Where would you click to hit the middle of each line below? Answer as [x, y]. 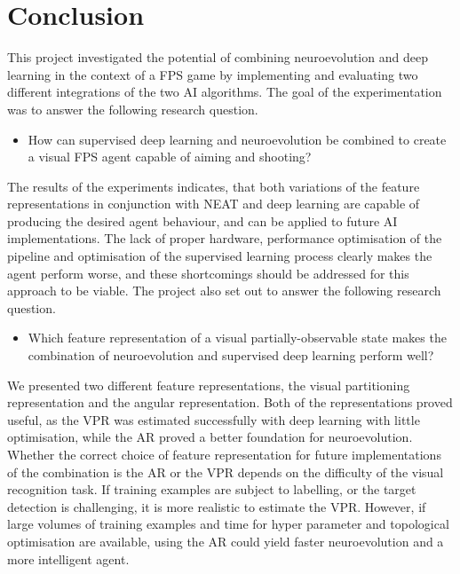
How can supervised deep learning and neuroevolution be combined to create [237, 139]
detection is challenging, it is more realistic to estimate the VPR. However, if [217, 506]
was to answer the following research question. [133, 109]
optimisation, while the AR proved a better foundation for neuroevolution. [210, 437]
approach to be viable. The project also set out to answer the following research [224, 291]
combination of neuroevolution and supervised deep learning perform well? [231, 355]
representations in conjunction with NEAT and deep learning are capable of [214, 204]
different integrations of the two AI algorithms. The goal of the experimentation [225, 92]
